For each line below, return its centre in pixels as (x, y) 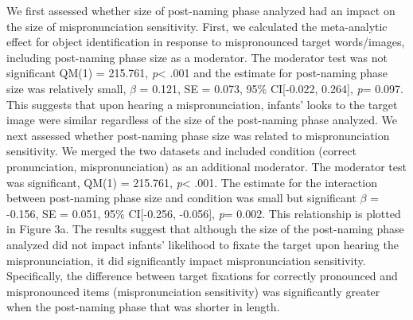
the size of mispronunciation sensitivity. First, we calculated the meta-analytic (197, 26)
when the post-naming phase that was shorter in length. (143, 307)
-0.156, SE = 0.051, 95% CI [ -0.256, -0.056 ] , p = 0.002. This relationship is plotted (204, 213)
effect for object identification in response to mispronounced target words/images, (206, 42)
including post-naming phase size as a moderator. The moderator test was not (197, 57)
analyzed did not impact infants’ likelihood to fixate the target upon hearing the (203, 244)
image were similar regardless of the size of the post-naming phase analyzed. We (202, 120)
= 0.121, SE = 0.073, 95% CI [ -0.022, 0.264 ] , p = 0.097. (271, 88)
